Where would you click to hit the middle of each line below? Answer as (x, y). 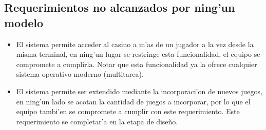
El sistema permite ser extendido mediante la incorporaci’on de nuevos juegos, (139, 91)
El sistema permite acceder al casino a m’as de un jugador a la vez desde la (135, 44)
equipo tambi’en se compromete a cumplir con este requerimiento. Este (128, 111)
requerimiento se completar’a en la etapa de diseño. (97, 121)
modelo (24, 22)
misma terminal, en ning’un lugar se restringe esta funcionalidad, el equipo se (138, 54)
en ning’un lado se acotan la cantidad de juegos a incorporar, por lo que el (133, 101)
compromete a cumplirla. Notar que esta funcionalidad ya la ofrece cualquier (137, 64)
